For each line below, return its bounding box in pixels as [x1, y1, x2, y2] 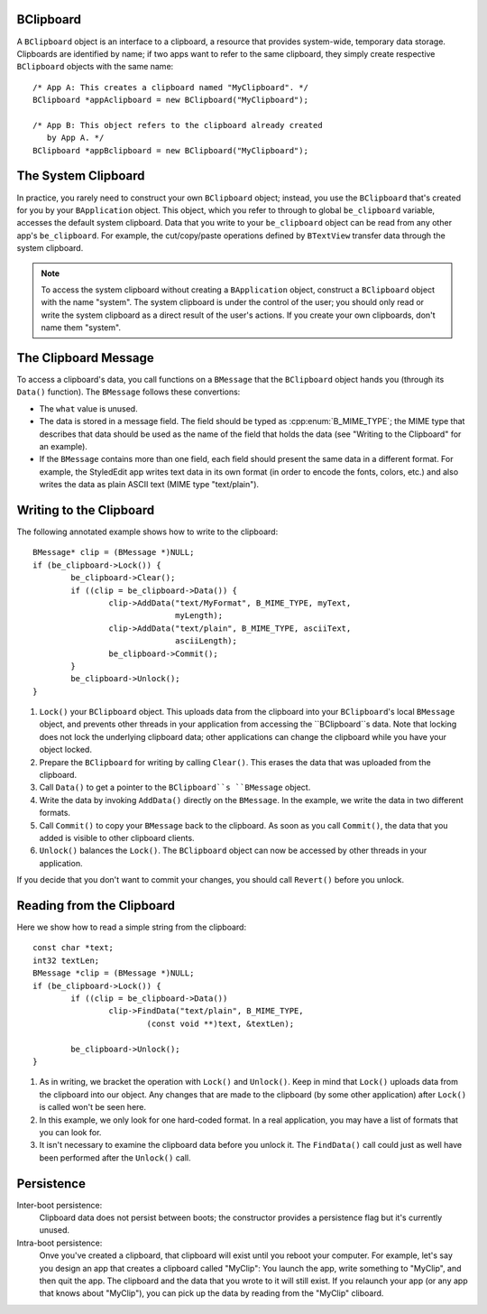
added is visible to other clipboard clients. [39, 832, 195, 843]
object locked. [39, 745, 92, 755]
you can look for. [39, 1126, 102, 1137]
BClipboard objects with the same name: [16, 61, 174, 72]
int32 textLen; [32, 955, 100, 966]
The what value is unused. [39, 403, 139, 414]
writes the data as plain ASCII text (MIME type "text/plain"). [39, 479, 260, 490]
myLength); [174, 610, 224, 621]
